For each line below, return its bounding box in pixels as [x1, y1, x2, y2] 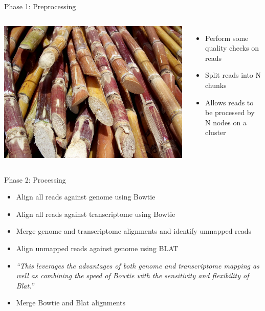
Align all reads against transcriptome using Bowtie [16, 208, 175, 219]
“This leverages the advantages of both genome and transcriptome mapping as [16, 260, 259, 271]
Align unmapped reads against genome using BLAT [16, 242, 179, 253]
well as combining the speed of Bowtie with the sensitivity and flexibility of [16, 270, 249, 281]
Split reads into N [205, 70, 261, 80]
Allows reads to [205, 97, 254, 107]
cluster [205, 127, 226, 138]
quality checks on [205, 42, 259, 53]
